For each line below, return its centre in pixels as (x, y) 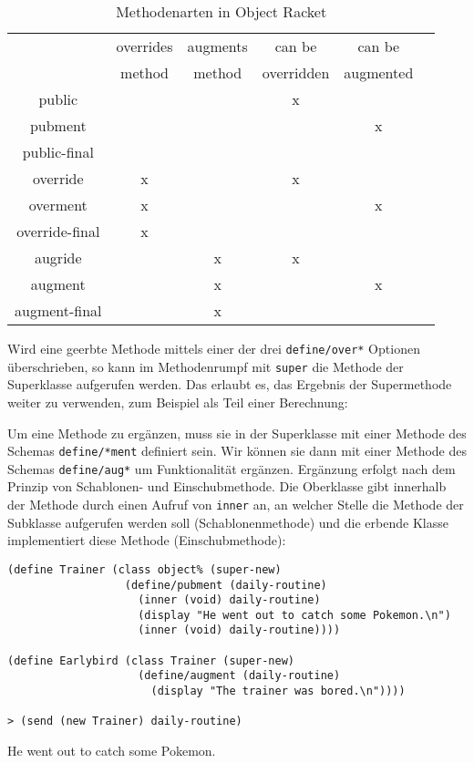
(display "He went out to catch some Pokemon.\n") (294, 615)
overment (58, 205)
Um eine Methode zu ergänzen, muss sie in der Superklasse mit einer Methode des (237, 433)
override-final (58, 231)
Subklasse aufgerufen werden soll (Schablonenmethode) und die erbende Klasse (228, 522)
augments (217, 46)
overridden (296, 72)
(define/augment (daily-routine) (239, 676)
